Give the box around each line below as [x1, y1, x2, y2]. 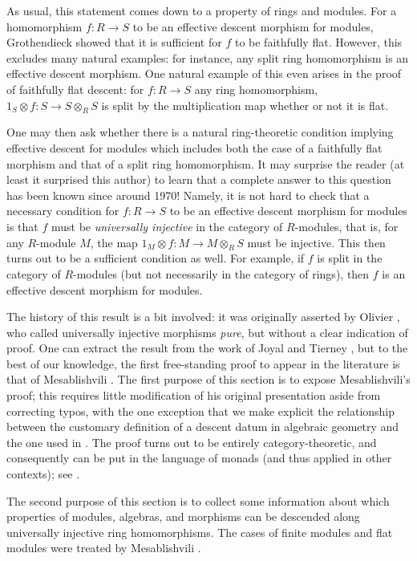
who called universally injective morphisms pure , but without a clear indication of [6, 323, 408, 340]
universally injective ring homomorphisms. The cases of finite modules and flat [6, 523, 393, 540]
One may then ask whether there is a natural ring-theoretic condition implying [6, 124, 394, 140]
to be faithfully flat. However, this [234, 34, 403, 51]
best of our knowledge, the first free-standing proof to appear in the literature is [6, 355, 400, 372]
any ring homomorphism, [194, 80, 318, 97]
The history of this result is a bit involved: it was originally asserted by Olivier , [6, 308, 400, 325]
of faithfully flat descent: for [6, 80, 144, 97]
